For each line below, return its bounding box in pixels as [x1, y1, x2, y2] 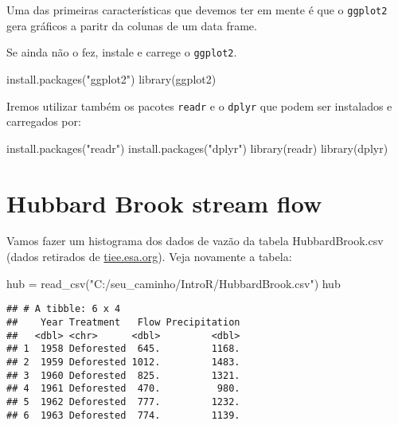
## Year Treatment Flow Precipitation [6, 316, 240, 328]
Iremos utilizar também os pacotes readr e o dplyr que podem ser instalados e [6, 97, 392, 114]
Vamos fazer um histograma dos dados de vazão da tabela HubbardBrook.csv [6, 232, 384, 249]
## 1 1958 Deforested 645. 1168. [6, 343, 240, 355]
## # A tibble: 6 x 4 [6, 303, 121, 315]
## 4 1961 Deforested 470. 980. [6, 383, 240, 395]
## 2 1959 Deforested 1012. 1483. [6, 356, 240, 368]
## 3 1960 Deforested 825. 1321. [6, 369, 240, 381]
